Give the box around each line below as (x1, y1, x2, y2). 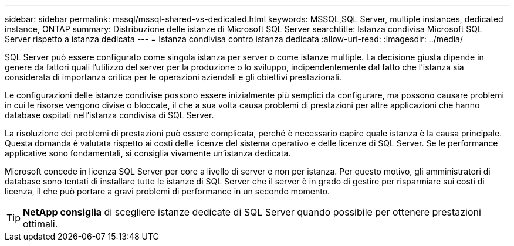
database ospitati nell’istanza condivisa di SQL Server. (5, 110, 214, 120)
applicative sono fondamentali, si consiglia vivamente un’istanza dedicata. (5, 148, 291, 158)
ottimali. (23, 218, 58, 230)
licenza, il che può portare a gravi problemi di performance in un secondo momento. (5, 186, 330, 196)
